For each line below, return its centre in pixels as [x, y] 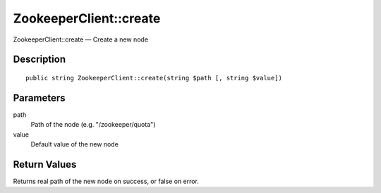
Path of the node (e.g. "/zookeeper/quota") [93, 125]
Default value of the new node [75, 144]
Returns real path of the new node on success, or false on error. [106, 181]
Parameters [39, 98]
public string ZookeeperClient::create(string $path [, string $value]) [154, 78]
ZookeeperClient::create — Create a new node [80, 39]
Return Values [45, 164]
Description [40, 60]
